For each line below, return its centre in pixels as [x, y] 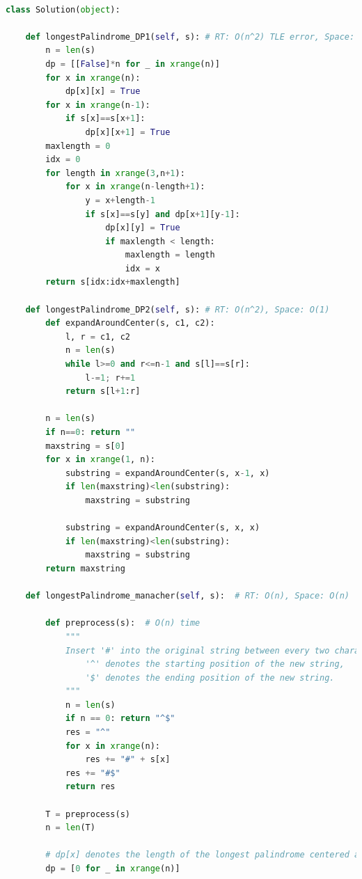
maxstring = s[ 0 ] [85, 446]
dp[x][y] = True [143, 228]
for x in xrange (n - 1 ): [98, 105]
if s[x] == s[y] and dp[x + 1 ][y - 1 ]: [163, 214]
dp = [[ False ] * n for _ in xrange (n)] [133, 64]
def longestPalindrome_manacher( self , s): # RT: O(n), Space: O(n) [187, 596]
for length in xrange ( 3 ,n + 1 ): [115, 173]
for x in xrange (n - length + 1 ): [135, 187]
